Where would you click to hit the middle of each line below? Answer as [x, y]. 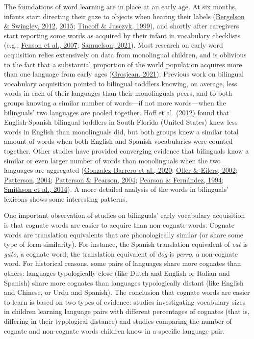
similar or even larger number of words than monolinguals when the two [112, 160]
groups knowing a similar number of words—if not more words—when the [115, 102]
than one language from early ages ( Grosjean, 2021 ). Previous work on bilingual [124, 74]
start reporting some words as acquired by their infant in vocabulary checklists [122, 35]
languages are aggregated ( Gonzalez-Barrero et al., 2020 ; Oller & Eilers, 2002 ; [121, 170]
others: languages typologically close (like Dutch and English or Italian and [117, 273]
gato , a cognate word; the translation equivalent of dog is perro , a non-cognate [121, 253]
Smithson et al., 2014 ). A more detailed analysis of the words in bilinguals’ [116, 189]
